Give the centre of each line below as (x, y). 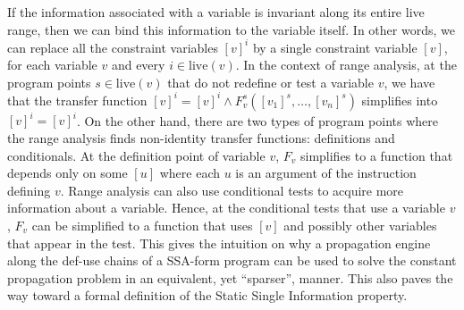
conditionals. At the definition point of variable (136, 155)
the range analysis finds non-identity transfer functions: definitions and (201, 138)
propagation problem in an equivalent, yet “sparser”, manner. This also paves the (230, 277)
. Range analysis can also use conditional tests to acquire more (232, 190)
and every (138, 65)
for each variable (52, 65)
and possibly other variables (360, 226)
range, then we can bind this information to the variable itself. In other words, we (231, 29)
